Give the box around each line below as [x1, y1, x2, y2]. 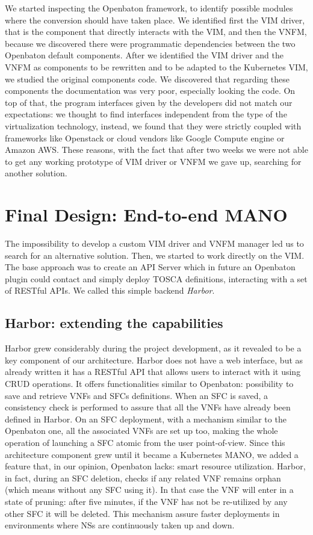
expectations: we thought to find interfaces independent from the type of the [5, 108, 287, 120]
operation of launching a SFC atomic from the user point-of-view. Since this [5, 436, 285, 448]
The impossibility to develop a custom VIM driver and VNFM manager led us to [5, 237, 304, 250]
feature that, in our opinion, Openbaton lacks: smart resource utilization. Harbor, [5, 460, 306, 472]
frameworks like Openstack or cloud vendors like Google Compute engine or [5, 131, 285, 144]
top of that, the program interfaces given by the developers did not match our [5, 96, 293, 108]
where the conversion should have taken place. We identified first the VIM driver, [5, 13, 305, 26]
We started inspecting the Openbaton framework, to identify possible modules [5, 2, 293, 14]
